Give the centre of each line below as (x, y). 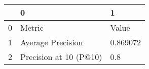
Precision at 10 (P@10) (61, 57)
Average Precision (52, 42)
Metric (32, 27)
